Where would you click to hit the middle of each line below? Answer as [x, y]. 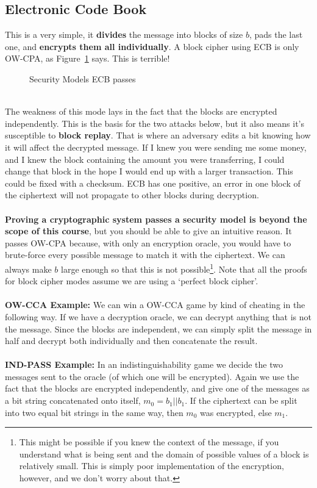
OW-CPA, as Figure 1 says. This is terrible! [87, 58]
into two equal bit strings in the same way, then [94, 412]
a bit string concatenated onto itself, [73, 400]
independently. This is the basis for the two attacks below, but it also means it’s [155, 123]
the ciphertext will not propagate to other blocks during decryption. [132, 195]
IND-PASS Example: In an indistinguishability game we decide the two [144, 364]
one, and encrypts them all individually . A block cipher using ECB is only [152, 46]
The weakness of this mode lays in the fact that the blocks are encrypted [141, 111]
